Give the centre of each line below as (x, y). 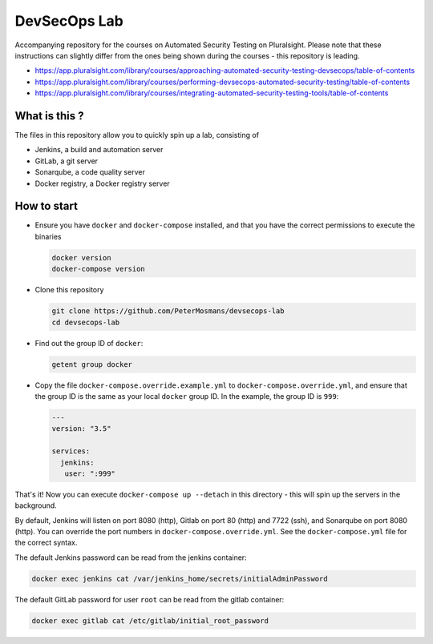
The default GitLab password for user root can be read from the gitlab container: (150, 599)
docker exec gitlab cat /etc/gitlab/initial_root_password (150, 620)
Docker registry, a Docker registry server (102, 183)
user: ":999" (90, 473)
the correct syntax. (46, 543)
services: (71, 451)
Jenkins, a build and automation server (99, 150)
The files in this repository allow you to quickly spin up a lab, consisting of (137, 135)
